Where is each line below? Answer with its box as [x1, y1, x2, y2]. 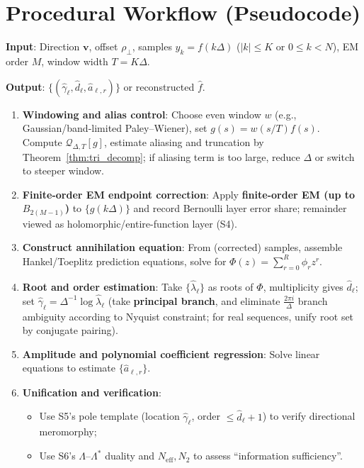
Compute [22, 134, 62, 149]
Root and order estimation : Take [22, 279, 183, 294]
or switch [314, 149, 355, 164]
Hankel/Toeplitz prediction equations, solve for [22, 253, 227, 268]
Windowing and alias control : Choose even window [22, 106, 261, 121]
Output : [6, 79, 45, 94]
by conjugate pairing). [22, 323, 118, 338]
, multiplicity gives [263, 279, 343, 294]
